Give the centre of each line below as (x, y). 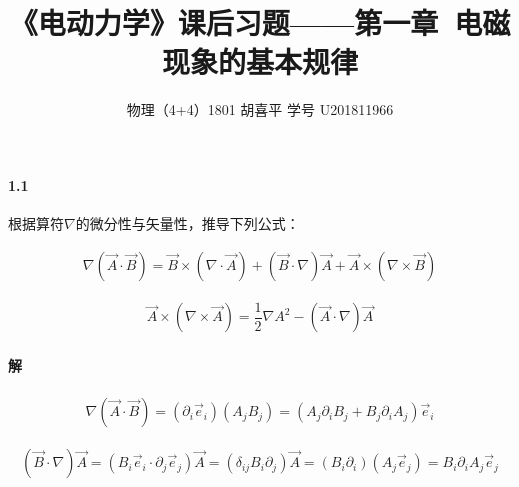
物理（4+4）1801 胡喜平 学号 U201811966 (260, 109)
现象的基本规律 (259, 61)
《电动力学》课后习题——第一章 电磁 (260, 22)
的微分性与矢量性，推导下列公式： (187, 223)
